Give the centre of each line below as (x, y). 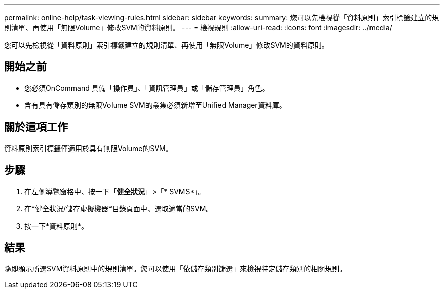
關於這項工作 (36, 127)
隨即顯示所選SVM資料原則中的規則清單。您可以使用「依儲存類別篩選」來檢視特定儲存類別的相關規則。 (175, 269)
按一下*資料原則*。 (57, 226)
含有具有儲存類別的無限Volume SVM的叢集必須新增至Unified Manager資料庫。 (155, 105)
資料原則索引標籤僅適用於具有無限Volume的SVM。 (88, 148)
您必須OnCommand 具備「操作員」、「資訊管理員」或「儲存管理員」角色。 (147, 88)
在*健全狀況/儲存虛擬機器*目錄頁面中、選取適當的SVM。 (119, 208)
